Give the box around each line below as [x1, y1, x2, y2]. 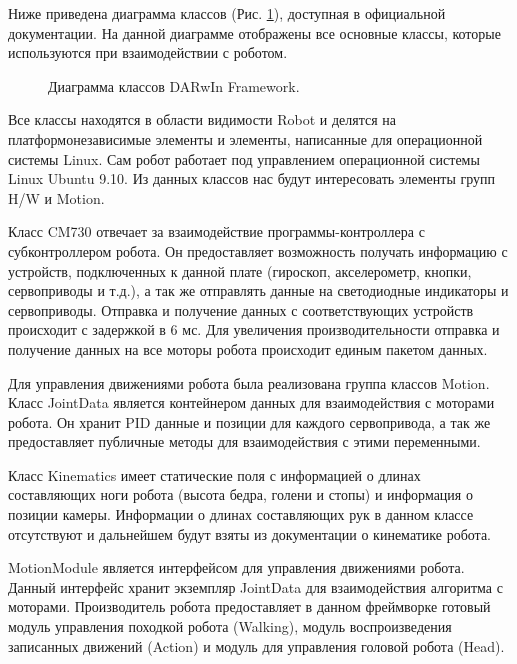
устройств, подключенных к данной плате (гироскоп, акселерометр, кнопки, [8, 260, 472, 281]
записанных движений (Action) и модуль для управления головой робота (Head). [8, 635, 505, 656]
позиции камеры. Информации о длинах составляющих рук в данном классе [8, 504, 474, 525]
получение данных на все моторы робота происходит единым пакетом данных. [8, 338, 488, 359]
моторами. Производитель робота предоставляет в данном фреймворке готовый [8, 596, 491, 617]
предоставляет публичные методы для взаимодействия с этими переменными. [8, 431, 481, 452]
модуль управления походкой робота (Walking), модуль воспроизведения [8, 616, 452, 637]
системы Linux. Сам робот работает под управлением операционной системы [8, 148, 480, 169]
